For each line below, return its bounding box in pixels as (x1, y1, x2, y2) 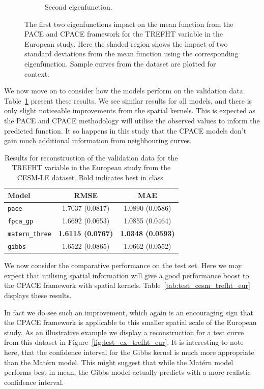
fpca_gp (8, 218, 34, 225)
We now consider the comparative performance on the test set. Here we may (4, 260, 242, 271)
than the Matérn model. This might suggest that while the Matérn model (4, 356, 233, 367)
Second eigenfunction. (45, 2, 112, 12)
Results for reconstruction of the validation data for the (5, 152, 178, 163)
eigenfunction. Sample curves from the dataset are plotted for (24, 58, 216, 69)
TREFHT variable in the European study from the (12, 162, 171, 173)
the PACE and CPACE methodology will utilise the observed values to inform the (4, 115, 260, 125)
